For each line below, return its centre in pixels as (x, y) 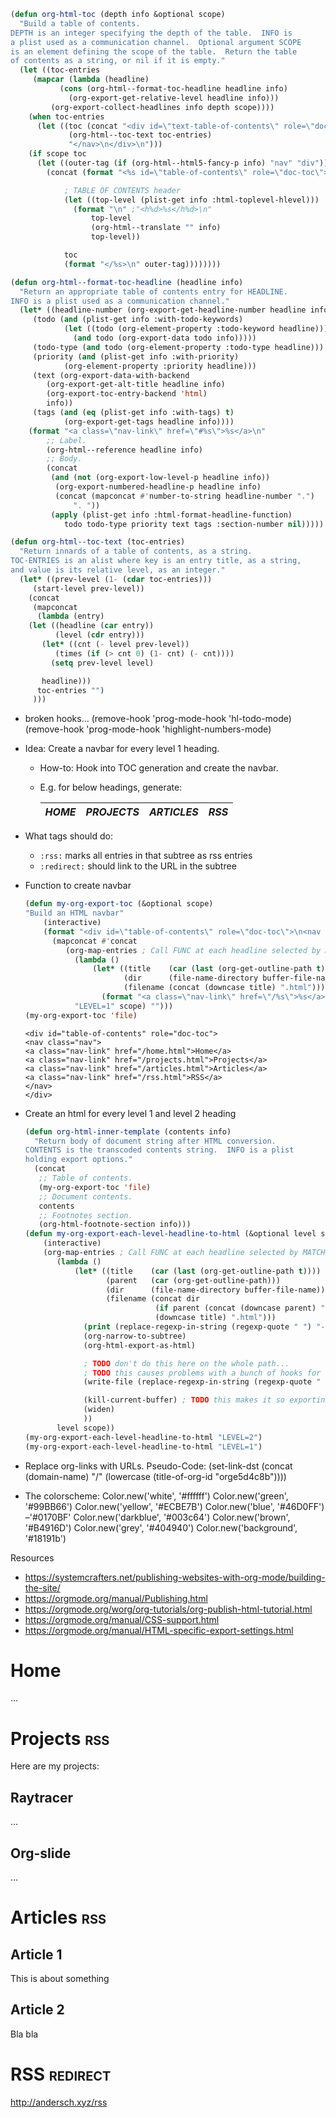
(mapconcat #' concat (94, 941)
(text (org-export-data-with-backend (111, 375)
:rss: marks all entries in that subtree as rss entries (146, 856)
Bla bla (24, 2034)
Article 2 (37, 2010)
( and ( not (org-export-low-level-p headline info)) (160, 478)
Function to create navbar (78, 886)
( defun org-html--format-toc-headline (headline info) (127, 282)
